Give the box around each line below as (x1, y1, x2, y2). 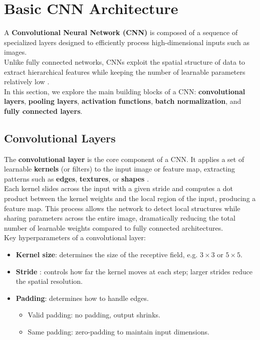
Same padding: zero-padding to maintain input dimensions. (28, 326, 209, 336)
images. (4, 47, 27, 57)
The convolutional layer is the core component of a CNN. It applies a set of (4, 153, 244, 164)
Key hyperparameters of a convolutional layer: (4, 232, 146, 243)
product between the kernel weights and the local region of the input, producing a (4, 193, 256, 204)
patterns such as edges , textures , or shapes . (4, 173, 149, 184)
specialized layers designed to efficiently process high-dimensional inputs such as (4, 37, 249, 47)
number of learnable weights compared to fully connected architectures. (4, 222, 223, 233)
